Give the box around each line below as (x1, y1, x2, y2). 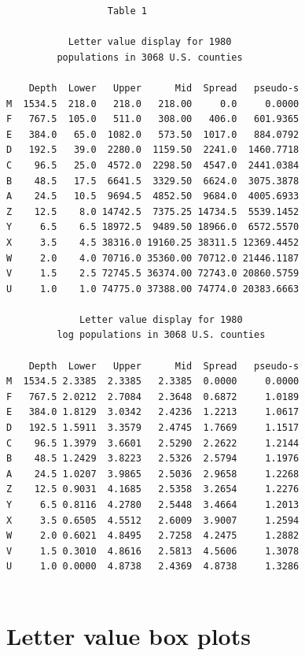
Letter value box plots (6, 619, 251, 651)
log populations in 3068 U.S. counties (57, 329, 266, 341)
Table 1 (107, 6, 147, 17)
